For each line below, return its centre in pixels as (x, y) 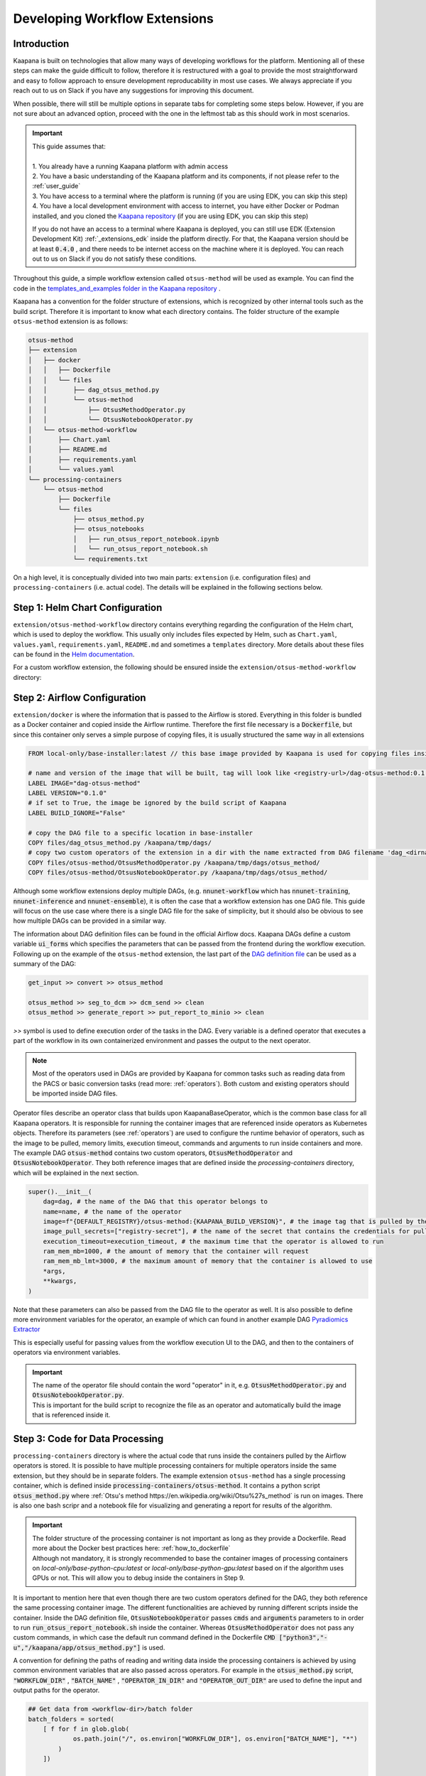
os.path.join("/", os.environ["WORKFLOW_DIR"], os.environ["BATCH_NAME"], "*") (215, 1739)
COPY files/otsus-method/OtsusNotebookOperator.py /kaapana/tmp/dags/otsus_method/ (178, 873)
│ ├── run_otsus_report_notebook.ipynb (146, 539)
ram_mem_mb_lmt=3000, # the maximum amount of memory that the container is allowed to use (208, 1261)
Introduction (41, 44)
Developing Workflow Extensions (114, 18)
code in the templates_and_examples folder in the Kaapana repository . (117, 288)
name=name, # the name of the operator (113, 1212)
